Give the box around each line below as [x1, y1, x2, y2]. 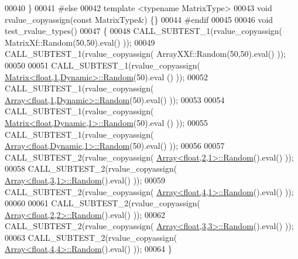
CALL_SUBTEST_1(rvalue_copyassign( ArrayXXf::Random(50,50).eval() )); [5, 47, 286, 60]
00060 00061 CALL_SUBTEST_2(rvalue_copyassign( [5, 197, 200, 209]
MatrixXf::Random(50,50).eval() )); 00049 [5, 36, 155, 48]
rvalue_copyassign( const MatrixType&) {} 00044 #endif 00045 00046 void [5, 13, 273, 25]
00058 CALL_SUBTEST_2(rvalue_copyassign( [5, 162, 177, 175]
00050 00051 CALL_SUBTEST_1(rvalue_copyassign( [5, 59, 200, 71]
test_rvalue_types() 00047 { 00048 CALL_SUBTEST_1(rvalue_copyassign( [5, 25, 283, 37]
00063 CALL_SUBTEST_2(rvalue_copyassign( [5, 231, 177, 243]
